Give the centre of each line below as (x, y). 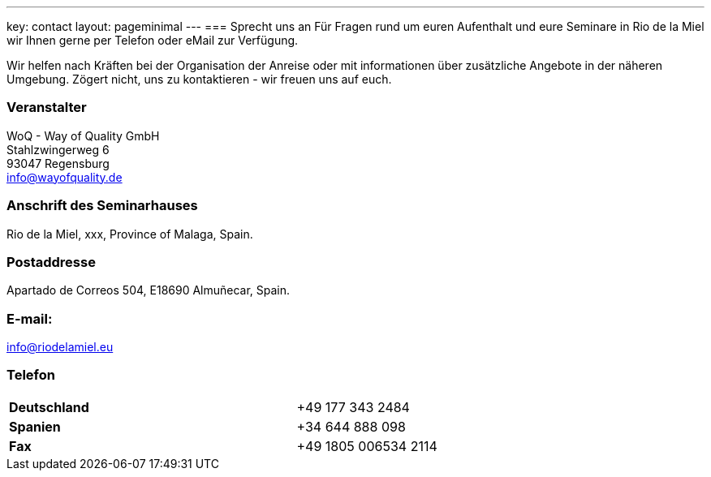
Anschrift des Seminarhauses (102, 206)
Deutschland (49, 407)
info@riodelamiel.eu (60, 347)
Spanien (35, 426)
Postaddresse (51, 262)
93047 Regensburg (58, 163)
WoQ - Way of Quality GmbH (83, 135)
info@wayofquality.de (65, 177)
